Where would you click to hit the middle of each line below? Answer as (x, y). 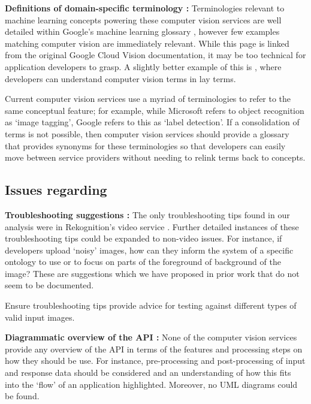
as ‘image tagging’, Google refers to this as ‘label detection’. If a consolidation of (152, 122)
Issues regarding (56, 190)
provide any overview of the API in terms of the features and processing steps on (154, 349)
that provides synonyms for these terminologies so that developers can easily (145, 145)
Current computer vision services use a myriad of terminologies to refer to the (148, 99)
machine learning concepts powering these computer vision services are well (143, 19)
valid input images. (40, 317)
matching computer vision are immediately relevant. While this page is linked (147, 43)
